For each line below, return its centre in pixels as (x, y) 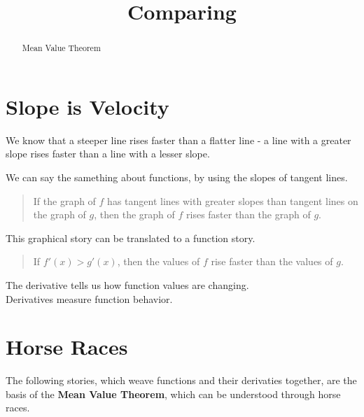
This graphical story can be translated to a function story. (131, 238)
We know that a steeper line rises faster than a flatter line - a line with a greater (178, 140)
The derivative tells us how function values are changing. (127, 284)
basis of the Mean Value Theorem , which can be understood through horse (173, 394)
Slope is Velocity (87, 106)
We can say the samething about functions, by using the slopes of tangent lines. (177, 177)
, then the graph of (134, 214)
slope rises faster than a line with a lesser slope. (108, 154)
